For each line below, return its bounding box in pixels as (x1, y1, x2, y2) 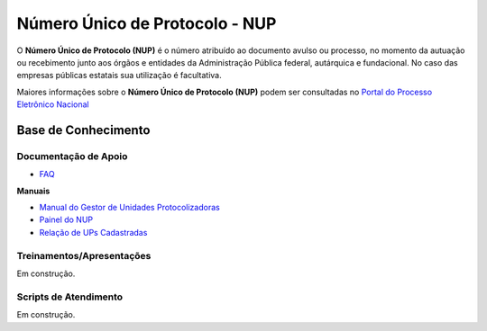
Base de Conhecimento (16, 122, 151, 138)
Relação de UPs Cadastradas (39, 227, 148, 237)
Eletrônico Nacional (16, 99, 89, 110)
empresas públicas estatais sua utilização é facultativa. (16, 70, 222, 81)
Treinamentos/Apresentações (16, 249, 152, 262)
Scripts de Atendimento (16, 291, 124, 303)
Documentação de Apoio (16, 149, 128, 162)
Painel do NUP (39, 214, 94, 225)
